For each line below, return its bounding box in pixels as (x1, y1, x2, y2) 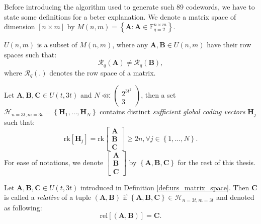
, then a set (141, 90, 176, 100)
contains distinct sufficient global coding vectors (100, 106, 245, 117)
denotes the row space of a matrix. (49, 67, 156, 78)
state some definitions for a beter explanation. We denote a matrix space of (4, 11, 236, 22)
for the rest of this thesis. (178, 157, 255, 167)
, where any (112, 39, 148, 50)
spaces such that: (4, 49, 57, 59)
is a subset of (37, 39, 77, 50)
